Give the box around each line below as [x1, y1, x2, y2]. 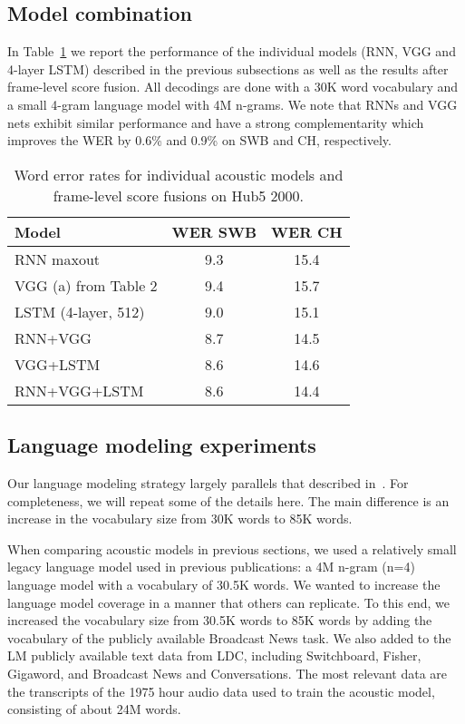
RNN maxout [15, 248, 101, 269]
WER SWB [171, 220, 257, 242]
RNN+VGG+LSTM [15, 379, 144, 401]
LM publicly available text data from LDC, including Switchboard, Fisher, [7, 646, 421, 665]
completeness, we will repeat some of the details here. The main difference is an [7, 491, 450, 510]
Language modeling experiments [7, 431, 316, 459]
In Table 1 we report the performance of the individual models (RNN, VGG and [7, 42, 456, 61]
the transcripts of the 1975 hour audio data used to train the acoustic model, [7, 681, 435, 700]
